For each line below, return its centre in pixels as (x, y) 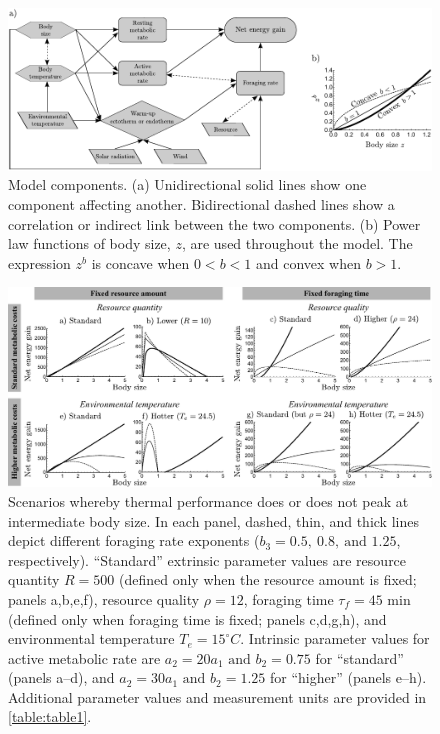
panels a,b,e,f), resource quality (104, 598)
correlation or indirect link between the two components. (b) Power (214, 223)
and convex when (308, 262)
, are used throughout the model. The (297, 243)
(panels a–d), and (61, 677)
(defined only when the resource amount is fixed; (267, 579)
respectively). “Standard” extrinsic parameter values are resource (207, 559)
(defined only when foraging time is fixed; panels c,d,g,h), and (197, 618)
